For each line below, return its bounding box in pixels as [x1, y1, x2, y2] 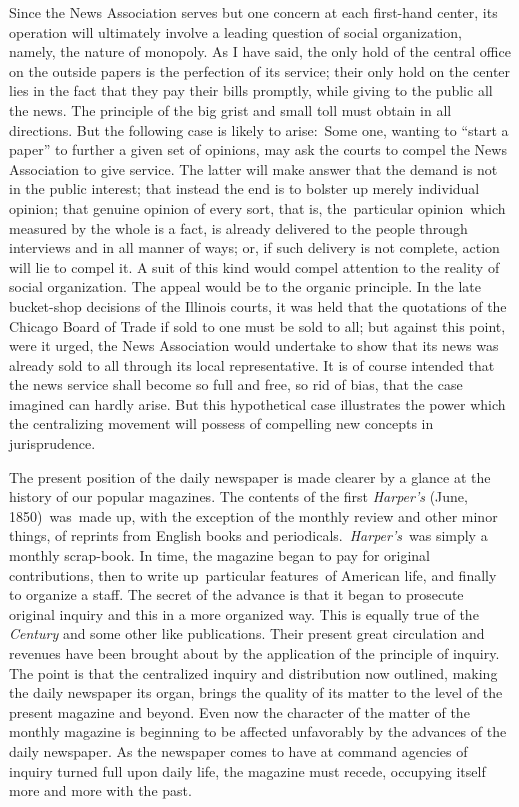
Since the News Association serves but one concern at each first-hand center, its [9, 2, 498, 22]
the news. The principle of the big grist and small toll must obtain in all [9, 99, 452, 120]
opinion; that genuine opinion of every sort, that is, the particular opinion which [9, 197, 506, 218]
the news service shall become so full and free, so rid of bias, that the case [9, 374, 463, 395]
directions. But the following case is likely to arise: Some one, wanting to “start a [9, 119, 509, 140]
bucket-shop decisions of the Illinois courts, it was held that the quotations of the [9, 295, 507, 316]
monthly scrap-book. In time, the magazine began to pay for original [9, 545, 430, 566]
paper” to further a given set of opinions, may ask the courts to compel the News [9, 139, 507, 160]
